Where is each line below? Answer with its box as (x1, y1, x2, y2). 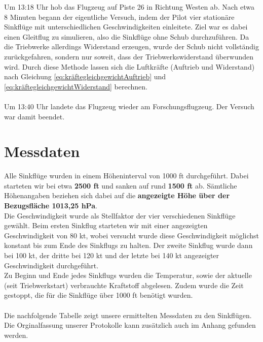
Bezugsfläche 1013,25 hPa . (4, 200, 97, 211)
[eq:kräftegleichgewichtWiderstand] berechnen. (4, 81, 147, 91)
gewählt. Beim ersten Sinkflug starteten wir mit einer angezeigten (4, 220, 208, 231)
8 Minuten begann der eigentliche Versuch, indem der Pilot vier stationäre (4, 11, 235, 22)
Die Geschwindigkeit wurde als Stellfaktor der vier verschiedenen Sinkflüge (4, 210, 236, 221)
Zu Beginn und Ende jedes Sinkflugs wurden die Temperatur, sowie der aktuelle (4, 270, 252, 281)
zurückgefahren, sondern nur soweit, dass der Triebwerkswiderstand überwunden (4, 51, 254, 61)
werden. (4, 329, 28, 340)
